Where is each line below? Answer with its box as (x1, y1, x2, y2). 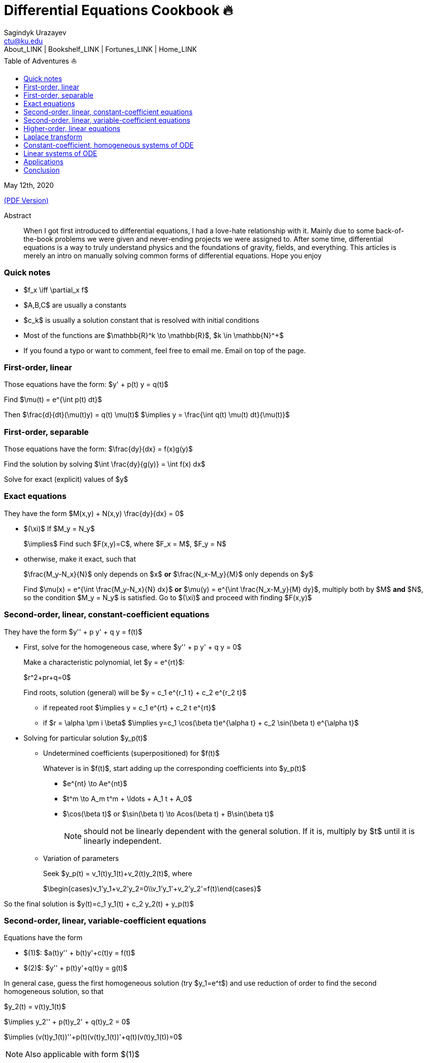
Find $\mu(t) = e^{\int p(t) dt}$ (4, 395, 102, 404)
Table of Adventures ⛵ (4, 56, 77, 65)
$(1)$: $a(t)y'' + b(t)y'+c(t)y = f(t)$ (23, 949, 135, 957)
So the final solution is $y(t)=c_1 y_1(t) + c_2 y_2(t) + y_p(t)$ (4, 899, 194, 908)
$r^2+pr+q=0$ (23, 673, 71, 681)
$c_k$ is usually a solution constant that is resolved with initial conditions (23, 316, 259, 324)
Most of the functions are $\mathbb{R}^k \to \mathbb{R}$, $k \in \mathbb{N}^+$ (23, 331, 284, 339)
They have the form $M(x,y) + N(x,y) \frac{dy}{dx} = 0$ (4, 509, 184, 518)
